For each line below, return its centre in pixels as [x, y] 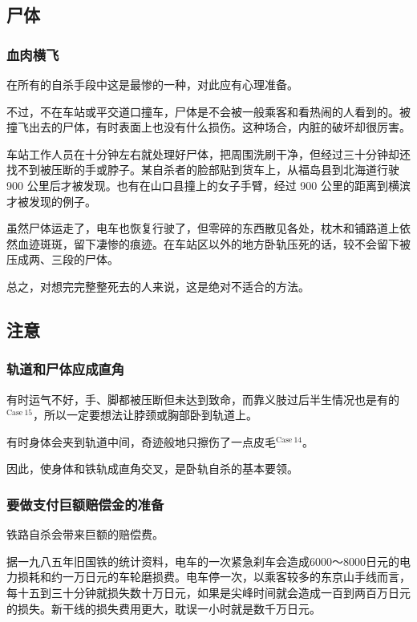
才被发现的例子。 [51, 201]
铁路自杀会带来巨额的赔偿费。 [85, 534]
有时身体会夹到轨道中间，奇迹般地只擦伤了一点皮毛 [141, 441]
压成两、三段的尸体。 [63, 259]
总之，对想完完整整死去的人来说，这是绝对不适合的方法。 [158, 286]
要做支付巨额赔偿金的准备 [85, 504]
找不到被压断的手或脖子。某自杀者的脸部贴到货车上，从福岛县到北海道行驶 [203, 170]
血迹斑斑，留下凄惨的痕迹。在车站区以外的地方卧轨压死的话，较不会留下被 [214, 243]
